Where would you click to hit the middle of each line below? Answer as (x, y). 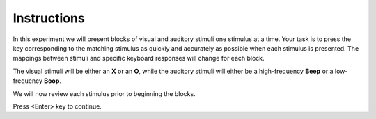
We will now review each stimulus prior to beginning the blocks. (104, 93)
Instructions (49, 18)
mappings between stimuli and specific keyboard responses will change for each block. (139, 58)
